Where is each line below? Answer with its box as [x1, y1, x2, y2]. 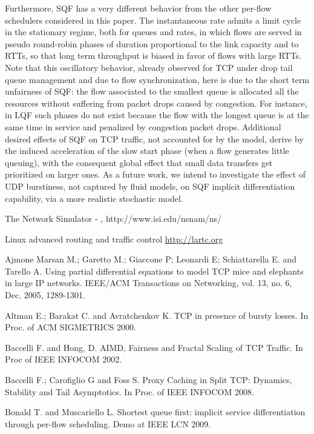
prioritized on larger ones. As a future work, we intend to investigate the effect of [5, 168, 306, 181]
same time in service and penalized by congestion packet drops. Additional [5, 120, 281, 133]
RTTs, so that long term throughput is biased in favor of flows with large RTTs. [5, 49, 302, 62]
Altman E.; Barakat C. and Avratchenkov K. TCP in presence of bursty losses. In [5, 309, 309, 321]
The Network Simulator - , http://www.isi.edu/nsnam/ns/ [5, 212, 222, 225]
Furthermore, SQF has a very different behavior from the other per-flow [5, 2, 272, 14]
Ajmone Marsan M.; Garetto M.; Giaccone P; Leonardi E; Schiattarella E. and [5, 253, 296, 265]
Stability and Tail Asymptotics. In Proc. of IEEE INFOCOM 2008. [5, 385, 254, 398]
